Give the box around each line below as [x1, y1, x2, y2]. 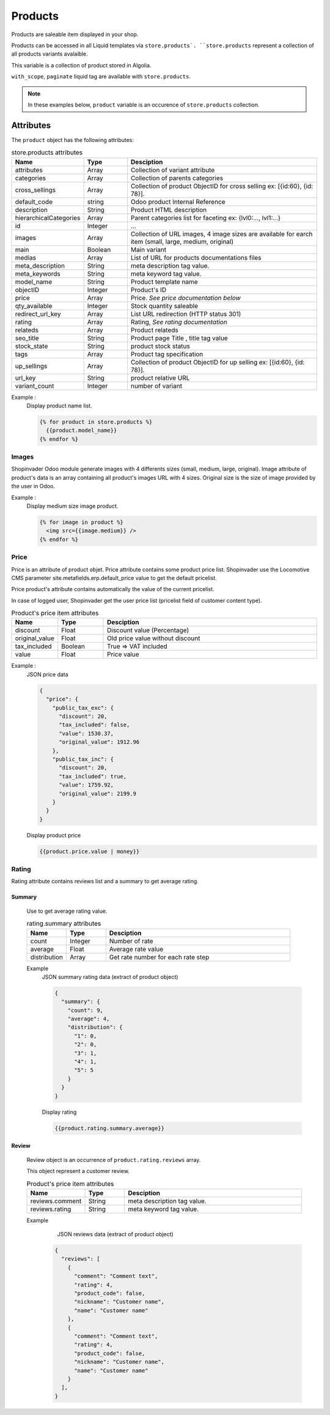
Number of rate [109, 937, 153, 945]
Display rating [42, 1108, 77, 1115]
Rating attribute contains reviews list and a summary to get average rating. [11, 878, 199, 885]
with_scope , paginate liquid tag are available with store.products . [11, 73, 191, 80]
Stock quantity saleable [130, 301, 199, 310]
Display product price [26, 831, 81, 839]
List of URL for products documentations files [130, 253, 262, 262]
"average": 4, [67, 1016, 110, 1022]
